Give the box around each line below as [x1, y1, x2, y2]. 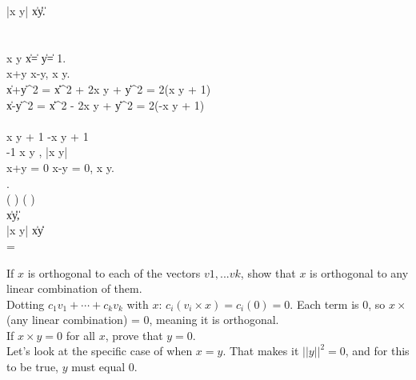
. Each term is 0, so [290, 295, 386, 312]
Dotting [6, 295, 45, 312]
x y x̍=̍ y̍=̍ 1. [6, 49, 66, 66]
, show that [240, 264, 296, 281]
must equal [71, 358, 126, 375]
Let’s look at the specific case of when [6, 342, 193, 359]
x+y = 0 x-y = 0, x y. [6, 158, 114, 175]
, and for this [345, 342, 410, 359]
